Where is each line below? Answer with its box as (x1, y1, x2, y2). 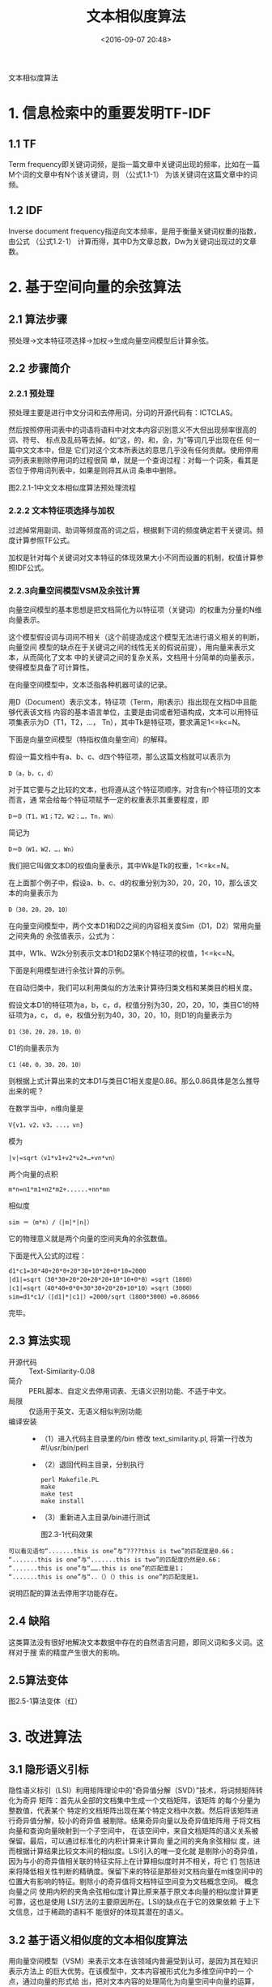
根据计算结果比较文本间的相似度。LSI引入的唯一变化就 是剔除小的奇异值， (15, 1846, 262, 1856)
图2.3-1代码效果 (40, 1529, 93, 1539)
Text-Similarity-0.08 (28, 1366, 96, 1376)
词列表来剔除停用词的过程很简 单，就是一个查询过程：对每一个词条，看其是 (8, 456, 259, 465)
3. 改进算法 (8, 1728, 83, 1746)
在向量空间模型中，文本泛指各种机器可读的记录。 (8, 680, 172, 690)
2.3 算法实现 (8, 1334, 71, 1348)
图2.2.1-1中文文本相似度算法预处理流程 (8, 483, 136, 493)
